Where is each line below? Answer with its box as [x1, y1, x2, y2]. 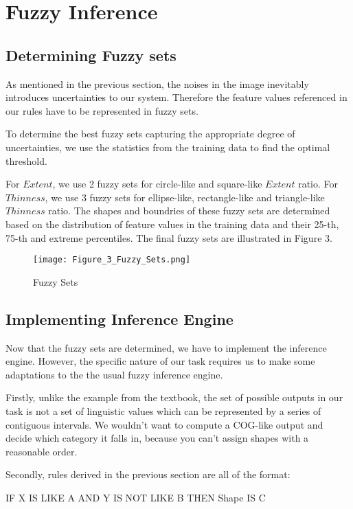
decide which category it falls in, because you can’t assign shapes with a [5, 431, 309, 445]
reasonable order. [5, 444, 78, 458]
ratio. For [298, 177, 339, 191]
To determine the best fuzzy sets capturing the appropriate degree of [5, 126, 295, 141]
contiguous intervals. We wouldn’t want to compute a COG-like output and [5, 417, 323, 431]
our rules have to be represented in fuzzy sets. [5, 103, 198, 117]
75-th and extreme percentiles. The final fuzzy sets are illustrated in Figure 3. [5, 230, 332, 245]
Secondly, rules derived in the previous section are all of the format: [5, 467, 291, 482]
